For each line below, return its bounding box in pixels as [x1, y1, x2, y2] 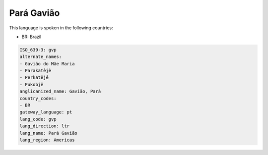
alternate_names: [19, 54, 62, 59]
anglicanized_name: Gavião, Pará [19, 89, 101, 94]
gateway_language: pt [19, 109, 72, 115]
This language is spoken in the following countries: [9, 25, 113, 31]
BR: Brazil [21, 34, 42, 40]
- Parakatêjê [19, 68, 52, 74]
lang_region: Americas [19, 137, 75, 143]
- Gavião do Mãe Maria [19, 61, 75, 66]
